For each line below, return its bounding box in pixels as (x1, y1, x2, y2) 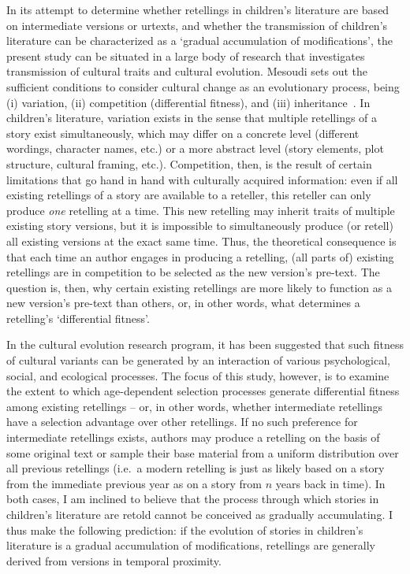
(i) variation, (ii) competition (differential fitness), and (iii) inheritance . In (6, 94, 371, 110)
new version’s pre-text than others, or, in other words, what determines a (6, 294, 360, 311)
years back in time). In (275, 475, 386, 491)
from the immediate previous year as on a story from (6, 475, 262, 491)
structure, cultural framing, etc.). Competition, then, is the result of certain (6, 155, 372, 172)
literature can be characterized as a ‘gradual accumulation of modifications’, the (6, 32, 393, 49)
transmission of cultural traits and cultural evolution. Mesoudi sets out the (6, 63, 368, 80)
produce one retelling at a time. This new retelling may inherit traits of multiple (6, 202, 395, 218)
